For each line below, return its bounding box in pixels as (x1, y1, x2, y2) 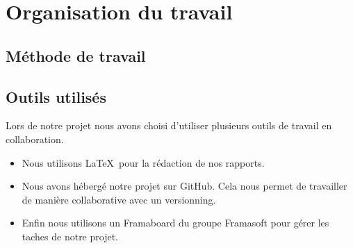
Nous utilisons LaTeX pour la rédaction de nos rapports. (22, 155, 265, 170)
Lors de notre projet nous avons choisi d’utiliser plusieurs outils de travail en (6, 118, 332, 133)
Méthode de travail (6, 44, 146, 66)
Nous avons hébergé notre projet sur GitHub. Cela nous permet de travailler (22, 179, 347, 193)
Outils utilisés (6, 85, 106, 107)
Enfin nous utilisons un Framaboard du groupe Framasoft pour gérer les (22, 215, 329, 230)
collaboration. (6, 131, 64, 146)
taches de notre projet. (22, 229, 119, 243)
